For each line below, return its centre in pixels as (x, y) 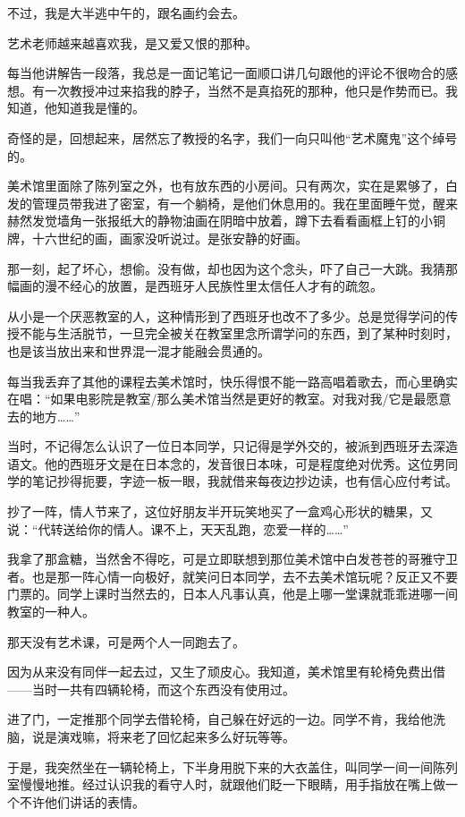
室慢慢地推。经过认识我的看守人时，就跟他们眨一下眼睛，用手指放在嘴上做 (226, 784)
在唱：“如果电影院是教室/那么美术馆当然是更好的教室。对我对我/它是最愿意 (229, 399)
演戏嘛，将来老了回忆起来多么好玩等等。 (176, 736)
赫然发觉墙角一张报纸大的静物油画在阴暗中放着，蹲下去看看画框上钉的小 (220, 221)
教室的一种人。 (51, 612)
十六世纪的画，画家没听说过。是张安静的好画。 (169, 238)
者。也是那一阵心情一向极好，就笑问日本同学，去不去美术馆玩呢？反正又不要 (232, 576)
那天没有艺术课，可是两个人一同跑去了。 (126, 641)
